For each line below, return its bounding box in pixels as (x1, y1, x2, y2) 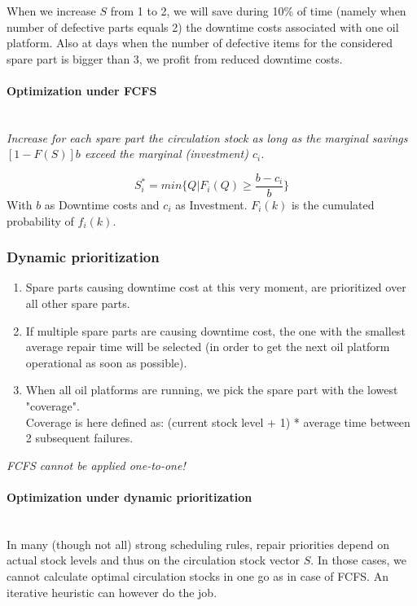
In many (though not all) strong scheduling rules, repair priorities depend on (7, 535, 389, 552)
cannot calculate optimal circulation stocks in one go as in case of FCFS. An (7, 567, 388, 584)
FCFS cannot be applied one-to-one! (7, 456, 186, 473)
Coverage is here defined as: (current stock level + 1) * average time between (25, 413, 410, 430)
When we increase (7, 2, 96, 19)
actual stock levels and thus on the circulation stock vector (7, 551, 301, 569)
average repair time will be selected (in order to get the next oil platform (25, 338, 390, 355)
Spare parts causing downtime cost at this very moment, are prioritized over (25, 279, 406, 296)
